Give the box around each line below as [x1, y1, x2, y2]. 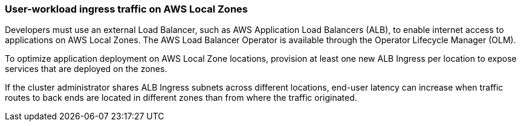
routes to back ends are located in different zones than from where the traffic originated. [5, 92, 357, 103]
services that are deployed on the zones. [5, 64, 167, 74]
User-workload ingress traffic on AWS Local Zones [5, 3, 248, 15]
